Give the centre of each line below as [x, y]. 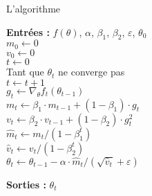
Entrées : [28, 32]
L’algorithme [34, 8]
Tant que [25, 72]
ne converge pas [92, 72]
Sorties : [26, 184]
